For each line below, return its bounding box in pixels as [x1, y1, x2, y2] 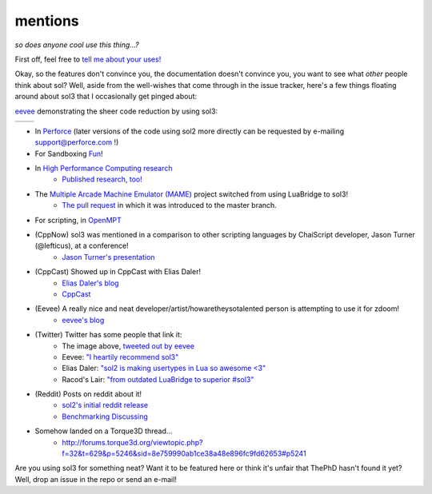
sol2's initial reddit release [62, 400, 149, 410]
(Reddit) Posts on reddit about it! [34, 389, 142, 399]
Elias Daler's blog [62, 278, 119, 288]
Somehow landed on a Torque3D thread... [34, 426, 173, 436]
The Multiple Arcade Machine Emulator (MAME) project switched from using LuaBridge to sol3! [34, 189, 348, 199]
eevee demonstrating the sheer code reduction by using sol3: [14, 106, 218, 116]
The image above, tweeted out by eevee [62, 341, 195, 351]
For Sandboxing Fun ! [34, 149, 103, 158]
